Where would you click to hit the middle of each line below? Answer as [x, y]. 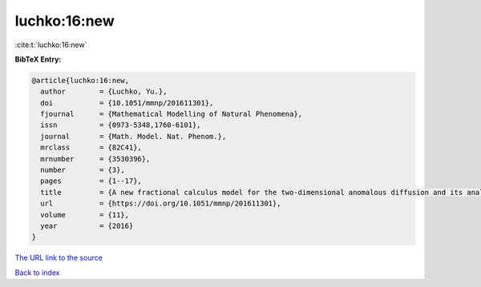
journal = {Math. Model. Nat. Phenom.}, [133, 136]
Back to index [37, 273]
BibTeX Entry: [38, 59]
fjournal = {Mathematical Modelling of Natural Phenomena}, [172, 114]
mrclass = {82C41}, [91, 147]
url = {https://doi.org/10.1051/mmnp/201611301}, [161, 203]
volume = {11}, [85, 215]
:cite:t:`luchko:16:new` [51, 45]
